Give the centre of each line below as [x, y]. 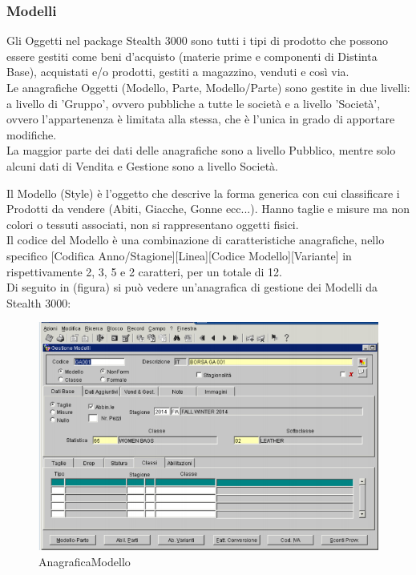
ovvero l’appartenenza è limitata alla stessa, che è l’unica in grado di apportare [201, 119]
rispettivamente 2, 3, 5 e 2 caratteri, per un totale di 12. [144, 271]
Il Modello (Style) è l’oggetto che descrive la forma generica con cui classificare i [203, 193]
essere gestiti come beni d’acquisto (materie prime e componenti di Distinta [192, 56]
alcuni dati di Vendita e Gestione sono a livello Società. [142, 165]
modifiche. [32, 134]
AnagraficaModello [85, 561]
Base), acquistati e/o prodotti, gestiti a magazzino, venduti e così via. [178, 72]
